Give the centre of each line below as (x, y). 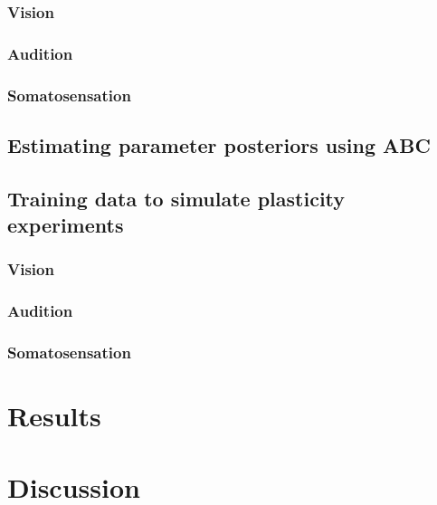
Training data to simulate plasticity (176, 198)
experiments (66, 225)
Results (54, 416)
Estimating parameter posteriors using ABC (219, 144)
